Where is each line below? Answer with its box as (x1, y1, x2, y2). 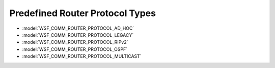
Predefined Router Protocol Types (9, 8, 156, 19)
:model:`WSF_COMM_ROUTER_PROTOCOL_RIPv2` (22, 39, 128, 45)
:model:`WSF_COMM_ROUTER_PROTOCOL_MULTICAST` (22, 53, 142, 59)
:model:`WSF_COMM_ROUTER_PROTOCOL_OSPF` (22, 46, 127, 52)
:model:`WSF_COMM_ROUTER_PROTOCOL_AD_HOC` (22, 25, 134, 31)
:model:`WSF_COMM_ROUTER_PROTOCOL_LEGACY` (22, 32, 134, 38)
